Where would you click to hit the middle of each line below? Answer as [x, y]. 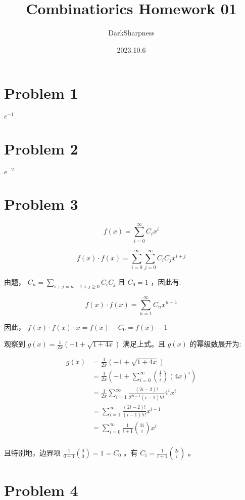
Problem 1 [41, 93]
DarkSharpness [131, 33]
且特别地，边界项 [32, 452]
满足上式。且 [144, 344]
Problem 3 [41, 203]
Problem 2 [41, 148]
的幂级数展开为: [215, 344]
